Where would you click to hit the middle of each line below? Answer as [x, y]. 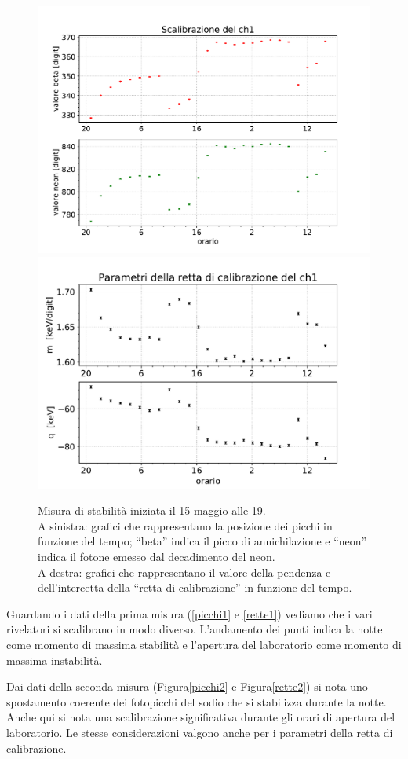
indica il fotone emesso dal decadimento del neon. [157, 557]
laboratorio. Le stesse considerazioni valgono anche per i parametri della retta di [200, 732]
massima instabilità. [55, 660]
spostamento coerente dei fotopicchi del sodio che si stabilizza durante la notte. [197, 701]
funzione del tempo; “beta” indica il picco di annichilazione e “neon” [202, 541]
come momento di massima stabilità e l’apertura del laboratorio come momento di [204, 645]
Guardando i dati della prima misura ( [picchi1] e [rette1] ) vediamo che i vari [189, 613]
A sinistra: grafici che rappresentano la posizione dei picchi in [185, 525]
